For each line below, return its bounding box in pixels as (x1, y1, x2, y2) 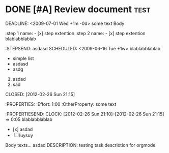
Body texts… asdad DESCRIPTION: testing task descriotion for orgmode (5, 142, 156, 148)
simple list (12, 55, 34, 62)
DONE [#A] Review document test (5, 4, 151, 15)
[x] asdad (12, 126, 33, 132)
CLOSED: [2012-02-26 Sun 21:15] (5, 91, 75, 97)
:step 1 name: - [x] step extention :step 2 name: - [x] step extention (5, 30, 146, 36)
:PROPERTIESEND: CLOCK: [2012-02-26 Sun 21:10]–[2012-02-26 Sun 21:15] (5, 111, 164, 117)
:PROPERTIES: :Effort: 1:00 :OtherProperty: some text (5, 101, 117, 107)
